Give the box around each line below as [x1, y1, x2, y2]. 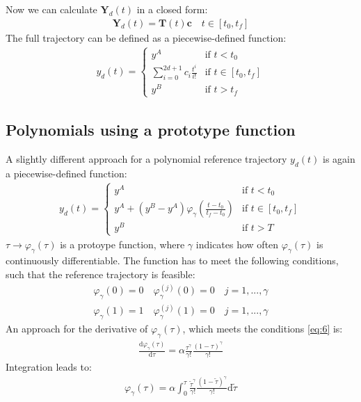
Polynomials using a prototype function [6, 119, 296, 140]
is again [323, 151, 355, 166]
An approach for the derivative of [6, 321, 148, 336]
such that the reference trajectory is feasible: [6, 267, 195, 282]
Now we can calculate [6, 2, 97, 16]
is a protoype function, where [60, 236, 185, 251]
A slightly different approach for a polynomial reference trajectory [6, 151, 287, 166]
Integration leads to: [6, 360, 92, 374]
